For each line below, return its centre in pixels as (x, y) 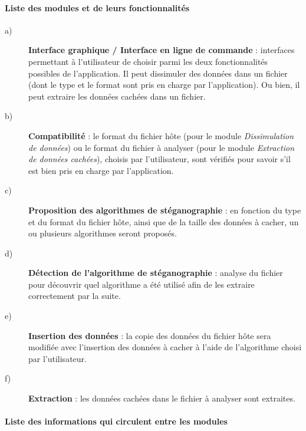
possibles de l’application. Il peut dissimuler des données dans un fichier (158, 73)
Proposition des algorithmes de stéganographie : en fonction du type (165, 210)
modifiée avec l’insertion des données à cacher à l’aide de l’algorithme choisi (165, 347)
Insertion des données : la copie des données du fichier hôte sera (150, 335)
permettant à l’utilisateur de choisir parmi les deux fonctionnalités (148, 61)
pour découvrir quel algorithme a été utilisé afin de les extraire (142, 284)
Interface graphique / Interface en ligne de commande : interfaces (162, 50)
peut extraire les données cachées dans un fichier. (117, 96)
